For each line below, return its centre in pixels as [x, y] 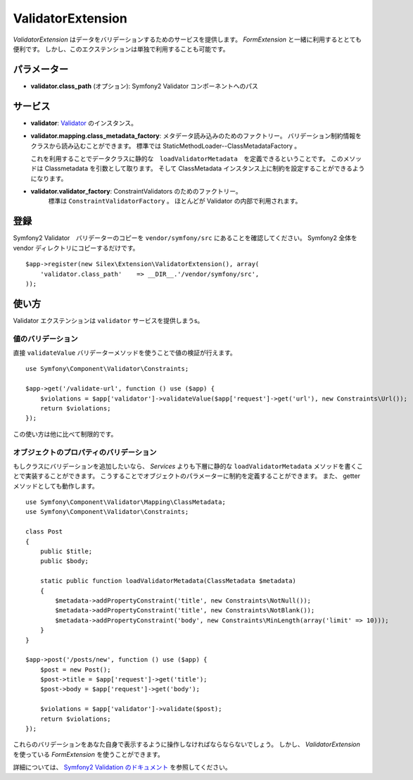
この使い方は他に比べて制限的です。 [65, 434]
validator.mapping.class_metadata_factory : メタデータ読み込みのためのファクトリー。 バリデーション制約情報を [196, 136]
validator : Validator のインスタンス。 [84, 122]
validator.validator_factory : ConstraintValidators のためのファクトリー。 [136, 191]
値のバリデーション [45, 339]
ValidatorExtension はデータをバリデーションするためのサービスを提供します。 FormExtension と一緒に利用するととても [187, 39]
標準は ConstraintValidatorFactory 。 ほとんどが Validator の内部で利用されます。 [175, 201]
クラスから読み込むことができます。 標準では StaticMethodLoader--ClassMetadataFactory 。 [166, 146]
